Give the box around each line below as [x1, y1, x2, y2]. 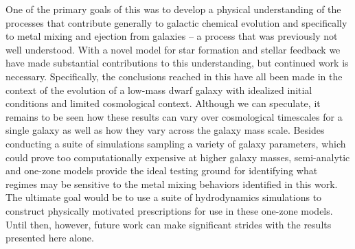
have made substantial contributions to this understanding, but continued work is [5, 56, 349, 70]
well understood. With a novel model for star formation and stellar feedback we [5, 42, 341, 56]
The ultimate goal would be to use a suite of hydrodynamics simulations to [5, 190, 322, 204]
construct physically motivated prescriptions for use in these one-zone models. [5, 203, 333, 217]
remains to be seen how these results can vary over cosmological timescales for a [5, 109, 343, 123]
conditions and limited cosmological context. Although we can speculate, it [5, 96, 321, 110]
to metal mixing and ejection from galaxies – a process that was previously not [5, 29, 338, 43]
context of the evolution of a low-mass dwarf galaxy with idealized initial [5, 82, 312, 97]
